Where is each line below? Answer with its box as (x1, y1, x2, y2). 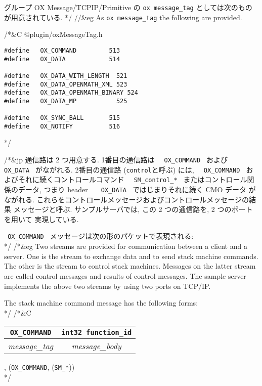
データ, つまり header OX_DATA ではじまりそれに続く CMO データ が (18, 184, 256, 195)
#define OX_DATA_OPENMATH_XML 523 (4, 80, 127, 88)
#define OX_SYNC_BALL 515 (4, 114, 120, 122)
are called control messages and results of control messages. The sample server (4, 270, 246, 281)
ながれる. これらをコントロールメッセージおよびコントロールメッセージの (4, 194, 249, 204)
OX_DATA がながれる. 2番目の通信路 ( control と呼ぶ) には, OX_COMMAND (4, 164, 240, 175)
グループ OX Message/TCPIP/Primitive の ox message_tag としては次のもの (4, 2, 252, 12)
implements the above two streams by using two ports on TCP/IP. (4, 280, 211, 291)
